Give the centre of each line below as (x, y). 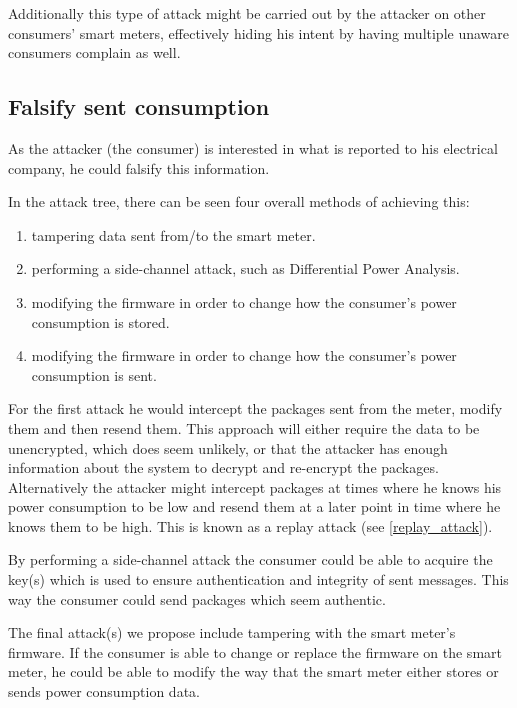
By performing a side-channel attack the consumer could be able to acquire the (250, 559)
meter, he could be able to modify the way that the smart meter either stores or (253, 671)
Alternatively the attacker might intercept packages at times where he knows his (255, 486)
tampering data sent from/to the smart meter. (173, 234)
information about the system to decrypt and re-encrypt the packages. (223, 467)
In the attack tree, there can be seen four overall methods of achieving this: (239, 201)
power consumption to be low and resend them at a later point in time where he (254, 506)
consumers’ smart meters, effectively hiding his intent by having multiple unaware (259, 32)
